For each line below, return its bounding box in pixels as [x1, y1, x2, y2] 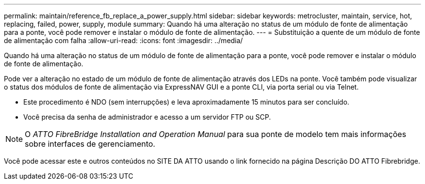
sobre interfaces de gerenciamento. [25, 139, 155, 149]
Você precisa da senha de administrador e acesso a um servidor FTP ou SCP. [23, 113, 271, 121]
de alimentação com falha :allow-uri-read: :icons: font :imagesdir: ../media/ [4, 36, 243, 45]
